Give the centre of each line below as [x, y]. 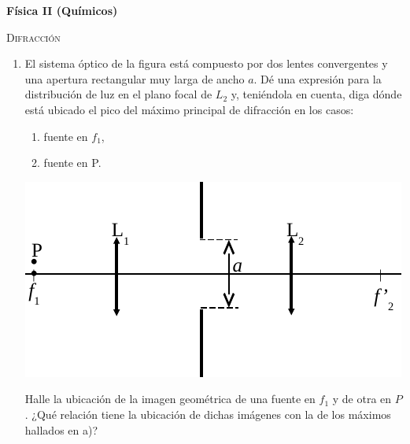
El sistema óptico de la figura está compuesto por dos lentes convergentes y [206, 63]
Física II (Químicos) [62, 10]
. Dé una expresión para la [318, 78]
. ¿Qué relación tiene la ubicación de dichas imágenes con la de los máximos [208, 414]
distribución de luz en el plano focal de [118, 94]
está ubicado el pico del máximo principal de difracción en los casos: [189, 109]
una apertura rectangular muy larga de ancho [135, 78]
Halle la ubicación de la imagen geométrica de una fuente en [170, 399]
